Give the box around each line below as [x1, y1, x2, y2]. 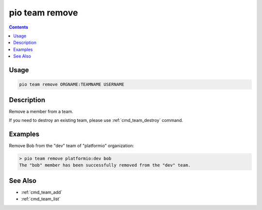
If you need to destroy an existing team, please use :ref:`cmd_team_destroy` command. [9, 118, 183, 123]
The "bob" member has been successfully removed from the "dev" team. [19, 163, 191, 168]
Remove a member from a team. [9, 108, 73, 114]
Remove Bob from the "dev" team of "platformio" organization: [9, 143, 134, 149]
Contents [9, 24, 29, 30]
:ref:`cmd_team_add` [21, 189, 63, 195]
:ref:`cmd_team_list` [21, 196, 61, 202]
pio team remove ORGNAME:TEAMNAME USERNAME [19, 82, 125, 87]
